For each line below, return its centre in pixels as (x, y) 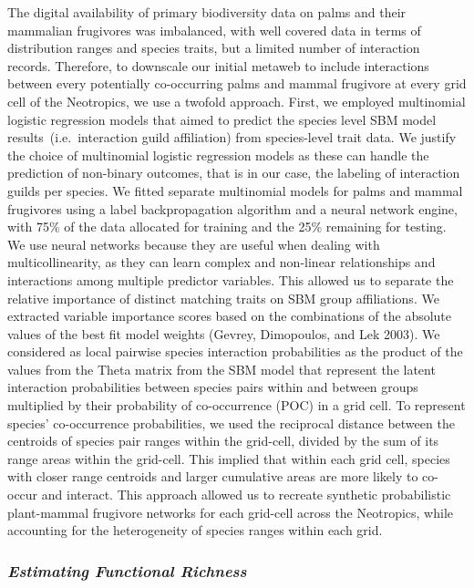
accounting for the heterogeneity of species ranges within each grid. (195, 530)
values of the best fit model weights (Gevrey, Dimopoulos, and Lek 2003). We (224, 333)
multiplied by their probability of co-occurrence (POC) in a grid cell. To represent (237, 405)
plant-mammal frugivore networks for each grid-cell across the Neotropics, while (230, 512)
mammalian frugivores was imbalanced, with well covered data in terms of (214, 30)
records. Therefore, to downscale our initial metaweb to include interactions (218, 65)
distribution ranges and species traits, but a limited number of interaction (214, 48)
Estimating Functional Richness (127, 570)
